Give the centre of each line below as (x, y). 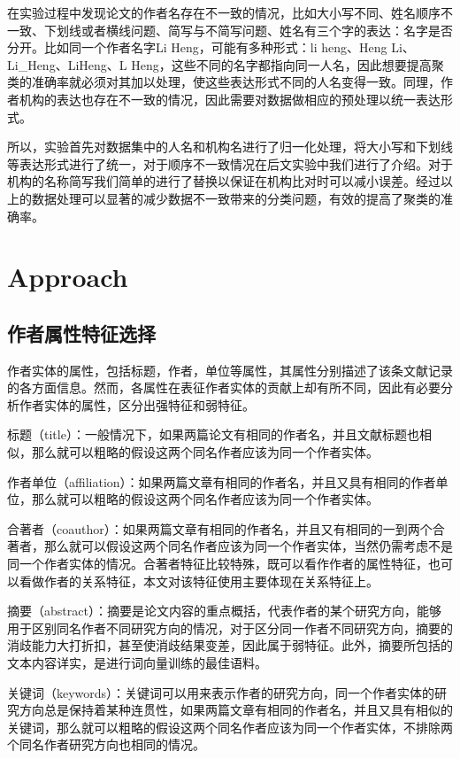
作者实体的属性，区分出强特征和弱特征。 (137, 404)
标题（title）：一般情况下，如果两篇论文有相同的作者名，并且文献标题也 (213, 434)
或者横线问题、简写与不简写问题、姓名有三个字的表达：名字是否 (267, 30)
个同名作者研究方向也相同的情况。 (106, 744)
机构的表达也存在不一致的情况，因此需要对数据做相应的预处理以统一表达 (230, 99)
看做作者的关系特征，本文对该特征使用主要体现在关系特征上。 (199, 581)
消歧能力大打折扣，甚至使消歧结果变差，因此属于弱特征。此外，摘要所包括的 (230, 645)
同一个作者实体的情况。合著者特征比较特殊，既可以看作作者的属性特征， (218, 564)
